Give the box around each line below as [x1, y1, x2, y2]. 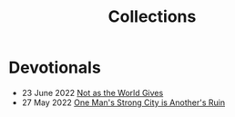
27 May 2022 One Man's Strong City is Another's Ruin [21, 97, 225, 108]
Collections [107, 6, 197, 27]
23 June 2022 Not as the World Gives [21, 87, 164, 98]
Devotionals [8, 57, 101, 78]
